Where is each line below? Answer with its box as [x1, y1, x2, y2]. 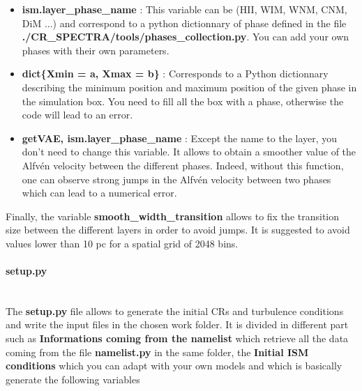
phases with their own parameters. [22, 43, 169, 57]
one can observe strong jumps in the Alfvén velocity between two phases [22, 171, 331, 186]
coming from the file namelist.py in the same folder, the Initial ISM [6, 344, 309, 359]
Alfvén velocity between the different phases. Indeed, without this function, [22, 158, 344, 172]
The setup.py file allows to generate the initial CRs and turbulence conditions [6, 303, 344, 318]
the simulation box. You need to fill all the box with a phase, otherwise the [22, 93, 344, 108]
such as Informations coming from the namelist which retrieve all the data [6, 331, 349, 346]
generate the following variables [6, 371, 140, 386]
